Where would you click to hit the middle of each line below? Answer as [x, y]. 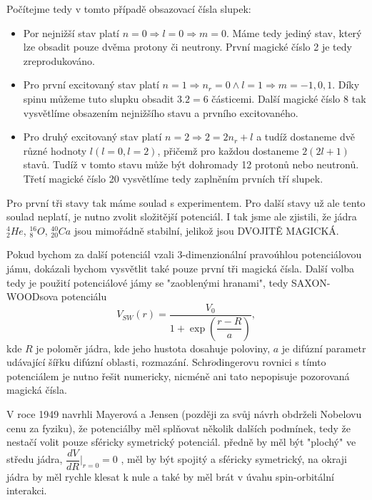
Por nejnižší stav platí [71, 32]
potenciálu [84, 296]
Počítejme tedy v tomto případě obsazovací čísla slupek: [129, 9]
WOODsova [32, 296]
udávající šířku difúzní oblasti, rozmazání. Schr [109, 362]
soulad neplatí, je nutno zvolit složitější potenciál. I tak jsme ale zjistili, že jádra [182, 216]
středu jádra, [35, 459]
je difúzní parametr [324, 348]
